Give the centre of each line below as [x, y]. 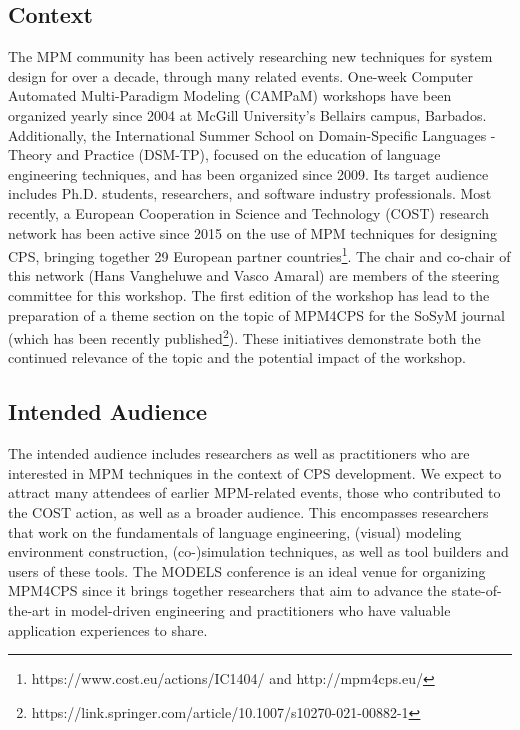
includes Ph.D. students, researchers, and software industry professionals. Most [250, 193]
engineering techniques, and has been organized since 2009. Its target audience [248, 173]
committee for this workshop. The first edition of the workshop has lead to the [249, 294]
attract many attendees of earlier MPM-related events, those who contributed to [254, 492]
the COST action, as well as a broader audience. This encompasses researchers [248, 512]
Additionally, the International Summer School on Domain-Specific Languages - [252, 134]
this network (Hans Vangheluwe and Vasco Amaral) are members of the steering [254, 275]
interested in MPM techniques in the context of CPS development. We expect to [255, 472]
